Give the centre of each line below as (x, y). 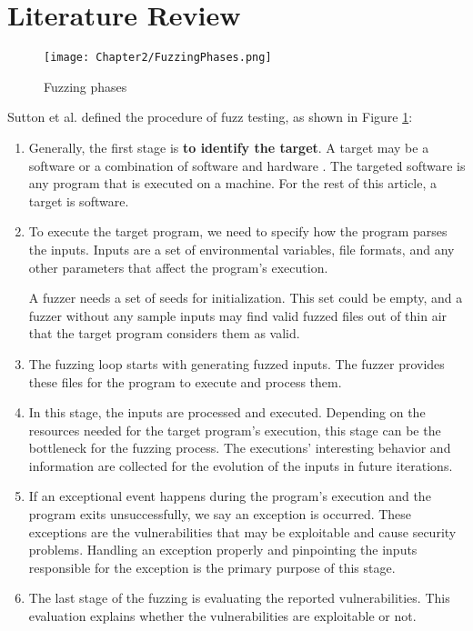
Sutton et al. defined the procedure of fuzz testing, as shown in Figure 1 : (210, 117)
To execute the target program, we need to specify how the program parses (238, 231)
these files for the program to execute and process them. (185, 381)
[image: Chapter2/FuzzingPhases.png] (158, 58)
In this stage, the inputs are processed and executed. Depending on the (227, 412)
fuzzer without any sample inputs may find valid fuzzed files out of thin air (238, 315)
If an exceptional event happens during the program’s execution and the (230, 496)
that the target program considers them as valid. (164, 333)
